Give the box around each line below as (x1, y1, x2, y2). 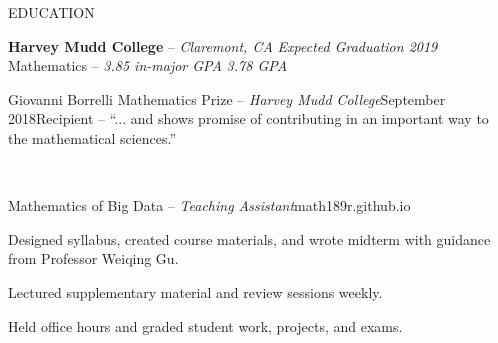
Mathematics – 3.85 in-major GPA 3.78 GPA (8, 55, 288, 76)
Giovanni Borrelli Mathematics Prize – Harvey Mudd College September (8, 88, 446, 109)
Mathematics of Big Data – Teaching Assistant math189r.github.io (8, 195, 411, 216)
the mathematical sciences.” (8, 127, 177, 148)
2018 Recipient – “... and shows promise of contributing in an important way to (8, 108, 489, 129)
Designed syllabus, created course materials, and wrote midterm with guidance (8, 228, 491, 249)
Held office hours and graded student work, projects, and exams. (8, 315, 403, 336)
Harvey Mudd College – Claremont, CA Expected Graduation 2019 (8, 35, 438, 56)
